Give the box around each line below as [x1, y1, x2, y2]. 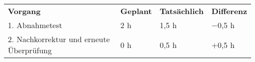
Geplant [120, 5, 152, 16]
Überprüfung [8, 45, 52, 56]
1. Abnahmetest [8, 19, 62, 31]
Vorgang [8, 5, 41, 16]
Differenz [211, 5, 247, 16]
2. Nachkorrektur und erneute [8, 33, 110, 45]
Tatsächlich [159, 5, 204, 16]
